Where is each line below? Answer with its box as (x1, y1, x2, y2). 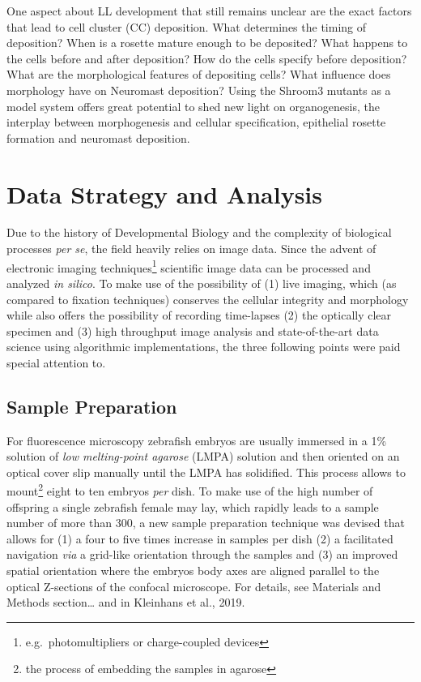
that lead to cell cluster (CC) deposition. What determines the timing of (6, 18, 367, 35)
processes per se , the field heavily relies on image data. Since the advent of (6, 240, 376, 257)
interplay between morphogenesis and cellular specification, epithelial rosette (6, 114, 386, 131)
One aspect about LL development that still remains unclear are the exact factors (6, 2, 412, 19)
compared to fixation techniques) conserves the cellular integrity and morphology (6, 290, 409, 307)
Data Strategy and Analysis (6, 177, 322, 210)
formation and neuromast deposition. (6, 129, 190, 146)
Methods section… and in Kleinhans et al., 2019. (6, 594, 245, 611)
